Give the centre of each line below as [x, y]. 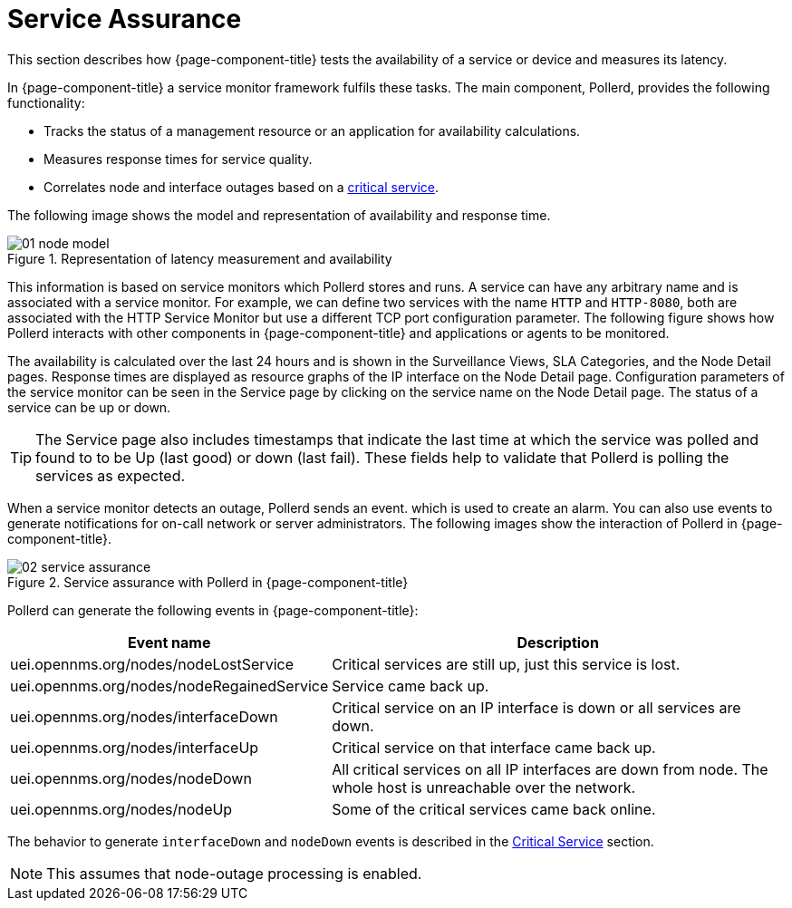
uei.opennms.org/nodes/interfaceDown [144, 716]
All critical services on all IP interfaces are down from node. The [550, 769]
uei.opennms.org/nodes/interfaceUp [135, 747]
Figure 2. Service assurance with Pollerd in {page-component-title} [208, 582]
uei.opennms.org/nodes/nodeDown [131, 778]
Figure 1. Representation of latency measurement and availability [200, 258]
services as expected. [111, 475]
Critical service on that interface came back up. [494, 747]
